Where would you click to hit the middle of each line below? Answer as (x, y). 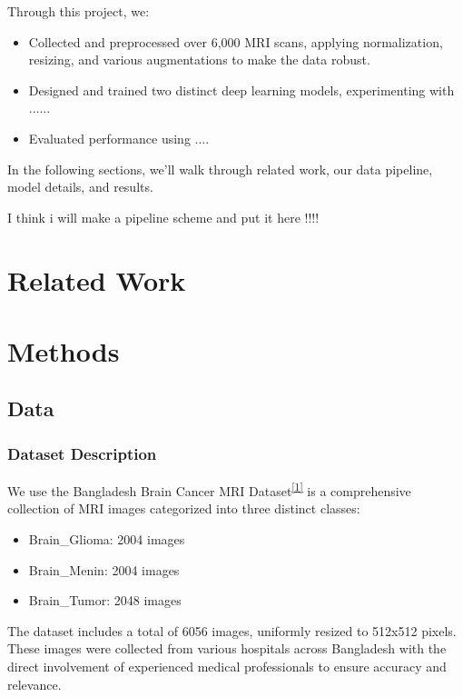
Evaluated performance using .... (119, 138)
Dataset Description (82, 453)
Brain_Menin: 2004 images (104, 569)
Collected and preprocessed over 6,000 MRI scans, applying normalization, (236, 41)
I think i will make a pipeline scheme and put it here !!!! (163, 217)
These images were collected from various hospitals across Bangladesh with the (227, 648)
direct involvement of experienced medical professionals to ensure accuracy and (227, 666)
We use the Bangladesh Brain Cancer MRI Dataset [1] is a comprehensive (209, 489)
